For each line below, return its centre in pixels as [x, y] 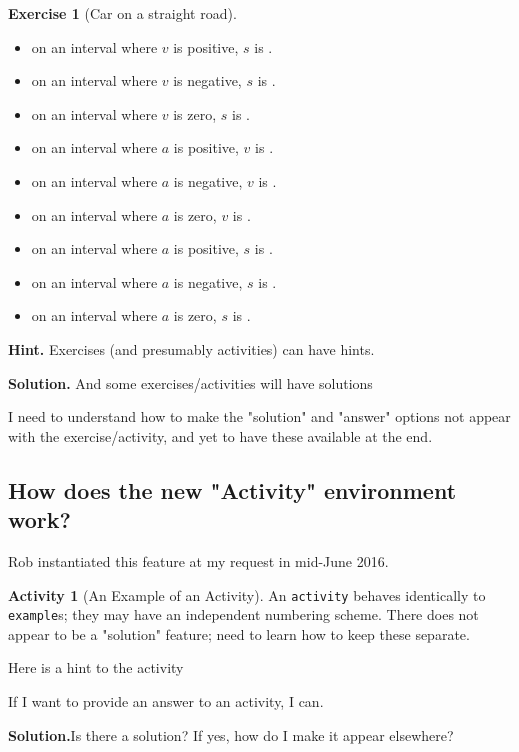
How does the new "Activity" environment [232, 489]
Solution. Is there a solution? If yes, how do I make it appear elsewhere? [231, 734]
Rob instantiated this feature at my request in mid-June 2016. [198, 560]
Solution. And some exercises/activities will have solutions [190, 382]
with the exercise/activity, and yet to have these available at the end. [220, 435]
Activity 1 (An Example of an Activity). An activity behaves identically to [247, 594]
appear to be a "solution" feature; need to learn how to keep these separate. [239, 633]
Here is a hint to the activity [96, 667]
